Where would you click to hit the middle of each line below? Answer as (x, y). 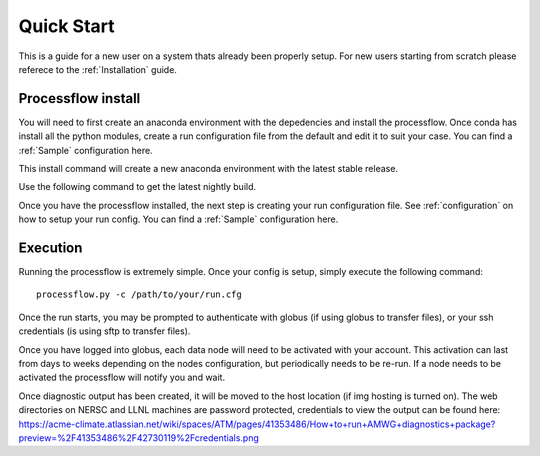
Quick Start (66, 26)
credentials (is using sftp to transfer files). (104, 331)
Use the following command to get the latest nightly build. (137, 187)
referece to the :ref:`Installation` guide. (97, 69)
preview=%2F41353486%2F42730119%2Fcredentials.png (139, 438)
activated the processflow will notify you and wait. (121, 377)
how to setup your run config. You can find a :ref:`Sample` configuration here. (178, 219)
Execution (50, 248)
